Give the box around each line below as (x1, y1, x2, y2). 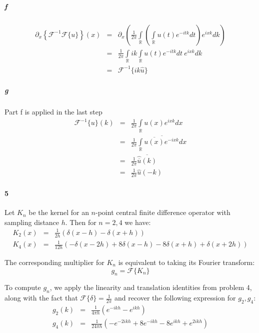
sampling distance (4, 216, 59, 227)
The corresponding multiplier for (4, 257, 104, 267)
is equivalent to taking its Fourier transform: (118, 257, 255, 267)
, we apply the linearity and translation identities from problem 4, (49, 282, 252, 292)
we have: (124, 216, 151, 227)
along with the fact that (4, 292, 78, 303)
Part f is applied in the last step (4, 106, 102, 117)
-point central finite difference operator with (95, 207, 230, 217)
